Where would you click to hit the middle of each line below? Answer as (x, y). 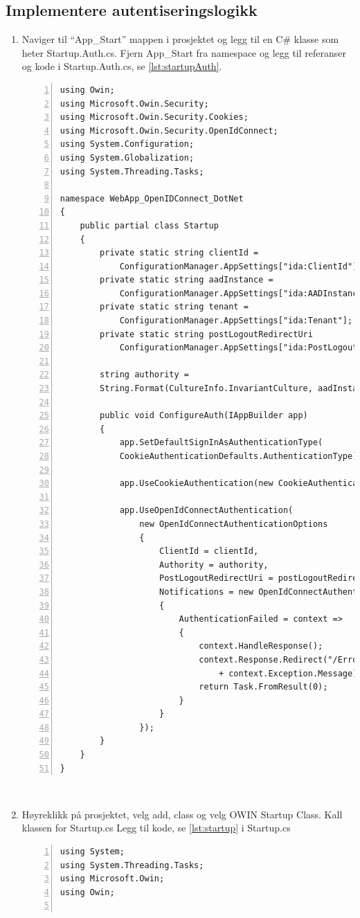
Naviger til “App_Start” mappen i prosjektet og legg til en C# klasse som (180, 39)
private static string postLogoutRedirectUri (206, 334)
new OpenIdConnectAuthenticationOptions (234, 524)
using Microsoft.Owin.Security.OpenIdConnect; (169, 130)
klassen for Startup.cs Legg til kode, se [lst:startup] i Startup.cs (156, 828)
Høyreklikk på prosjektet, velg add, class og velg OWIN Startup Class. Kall (182, 814)
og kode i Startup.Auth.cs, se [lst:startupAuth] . (122, 66)
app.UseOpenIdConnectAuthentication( (206, 511)
